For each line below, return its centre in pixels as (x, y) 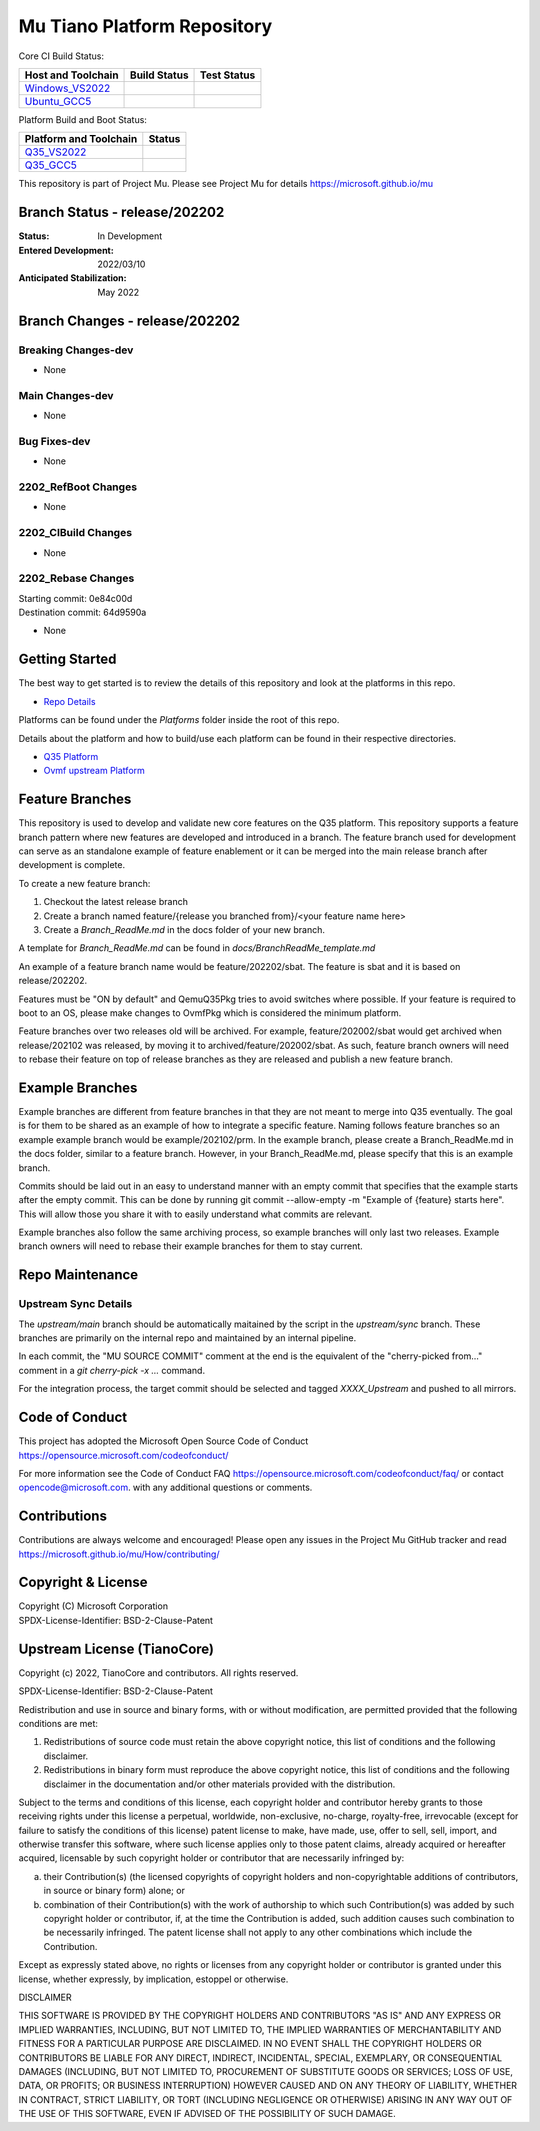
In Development (130, 236)
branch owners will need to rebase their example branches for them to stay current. (191, 1246)
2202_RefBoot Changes (78, 487)
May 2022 (118, 292)
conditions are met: (58, 1723)
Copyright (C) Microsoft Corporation (93, 1606)
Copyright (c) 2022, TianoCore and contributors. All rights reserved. (158, 1672)
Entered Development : (66, 250)
